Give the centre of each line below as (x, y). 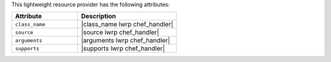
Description (98, 17)
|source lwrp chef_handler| (120, 33)
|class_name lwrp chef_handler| (127, 25)
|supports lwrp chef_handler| (123, 48)
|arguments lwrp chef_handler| (125, 41)
